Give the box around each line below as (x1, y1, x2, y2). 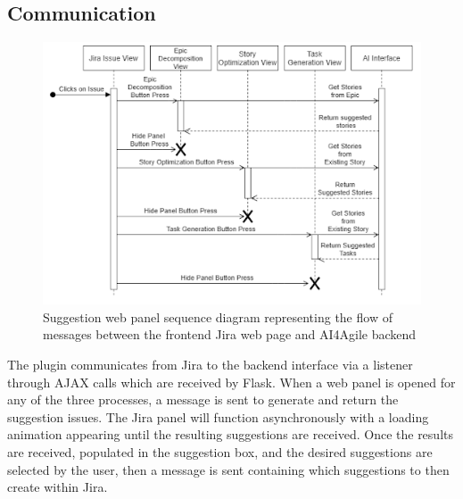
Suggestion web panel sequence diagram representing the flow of (43, 307, 393, 326)
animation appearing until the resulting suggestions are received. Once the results (7, 425, 453, 444)
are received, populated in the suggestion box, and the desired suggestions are (7, 442, 433, 461)
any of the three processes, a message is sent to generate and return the (7, 390, 399, 409)
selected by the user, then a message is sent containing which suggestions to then (7, 460, 450, 478)
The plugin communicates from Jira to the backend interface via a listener (7, 354, 413, 373)
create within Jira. (7, 478, 108, 496)
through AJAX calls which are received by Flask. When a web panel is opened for (7, 372, 456, 391)
